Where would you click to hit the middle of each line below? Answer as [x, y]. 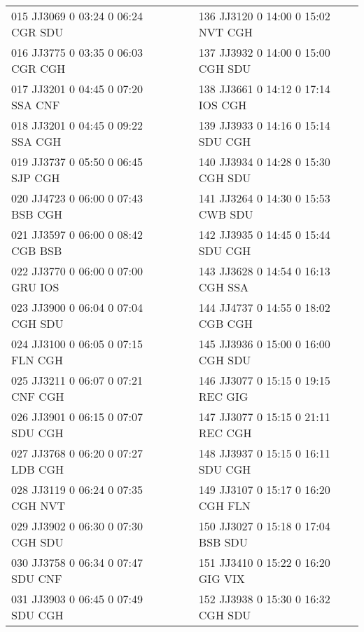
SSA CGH [36, 141]
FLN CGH [37, 360]
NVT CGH [225, 32]
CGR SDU [37, 32]
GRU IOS [35, 287]
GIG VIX [222, 578]
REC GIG [223, 396]
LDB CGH [37, 469]
